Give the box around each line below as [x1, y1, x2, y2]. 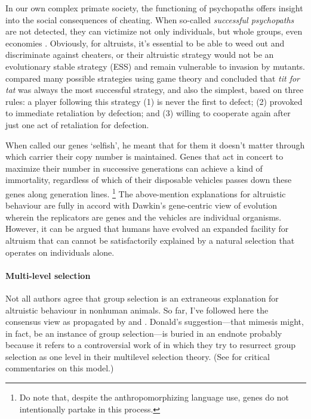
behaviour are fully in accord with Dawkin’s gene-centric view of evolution [5, 199, 278, 212]
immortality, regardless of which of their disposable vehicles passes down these [5, 173, 292, 186]
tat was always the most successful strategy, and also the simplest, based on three [5, 83, 304, 96]
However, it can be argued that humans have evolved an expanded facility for [5, 222, 289, 235]
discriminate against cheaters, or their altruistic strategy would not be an [5, 48, 274, 61]
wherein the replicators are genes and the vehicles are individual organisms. [5, 210, 282, 223]
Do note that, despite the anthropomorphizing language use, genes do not [19, 391, 290, 404]
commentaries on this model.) [5, 362, 114, 374]
